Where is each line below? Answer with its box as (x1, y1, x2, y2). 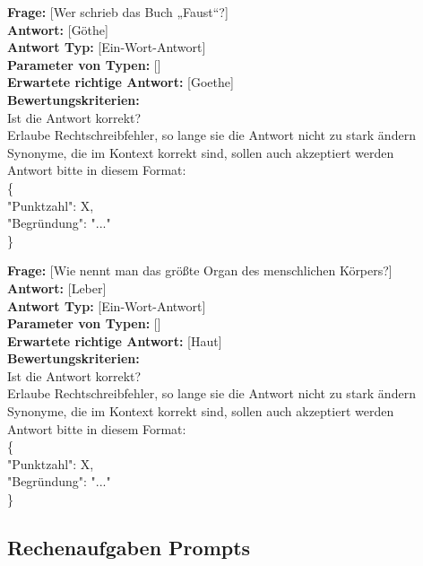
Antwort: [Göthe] (7, 20, 108, 39)
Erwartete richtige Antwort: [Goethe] (7, 73, 234, 91)
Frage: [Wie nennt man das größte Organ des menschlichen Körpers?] (7, 261, 393, 280)
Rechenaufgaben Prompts (7, 534, 251, 562)
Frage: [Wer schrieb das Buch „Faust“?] (7, 3, 229, 21)
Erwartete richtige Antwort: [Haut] (7, 331, 222, 350)
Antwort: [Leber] (7, 278, 107, 297)
